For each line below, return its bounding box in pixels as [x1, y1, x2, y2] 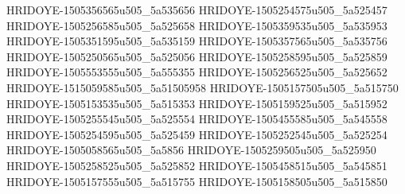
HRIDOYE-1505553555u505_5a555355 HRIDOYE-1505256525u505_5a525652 [6, 64, 387, 80]
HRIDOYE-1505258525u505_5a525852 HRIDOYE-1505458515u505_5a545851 [6, 157, 387, 173]
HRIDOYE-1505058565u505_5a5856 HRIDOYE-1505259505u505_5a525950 [6, 142, 376, 158]
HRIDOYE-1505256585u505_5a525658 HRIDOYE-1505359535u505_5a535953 [6, 17, 387, 33]
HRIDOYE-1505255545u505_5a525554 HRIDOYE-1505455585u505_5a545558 [6, 111, 387, 127]
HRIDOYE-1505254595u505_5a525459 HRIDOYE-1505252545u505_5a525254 [6, 126, 387, 142]
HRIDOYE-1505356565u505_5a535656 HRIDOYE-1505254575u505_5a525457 [6, 2, 387, 17]
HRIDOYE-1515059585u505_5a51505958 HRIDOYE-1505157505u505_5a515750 [6, 79, 399, 95]
